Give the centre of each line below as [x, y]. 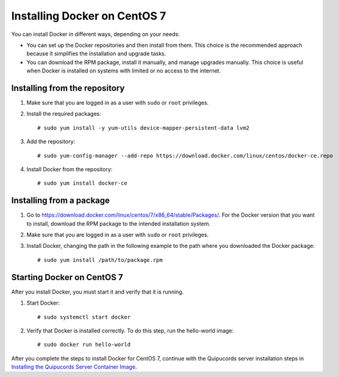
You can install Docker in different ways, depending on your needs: [95, 34]
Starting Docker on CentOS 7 [67, 277]
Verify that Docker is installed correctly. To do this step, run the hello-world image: [130, 330]
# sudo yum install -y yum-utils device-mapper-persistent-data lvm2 [144, 128]
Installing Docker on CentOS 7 [89, 16]
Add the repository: [51, 142]
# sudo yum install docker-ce [83, 183]
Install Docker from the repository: [70, 169]
